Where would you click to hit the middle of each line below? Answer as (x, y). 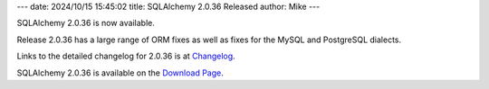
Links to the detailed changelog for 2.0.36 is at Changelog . (126, 56)
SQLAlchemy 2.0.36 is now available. (86, 23)
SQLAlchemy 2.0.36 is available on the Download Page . (120, 73)
